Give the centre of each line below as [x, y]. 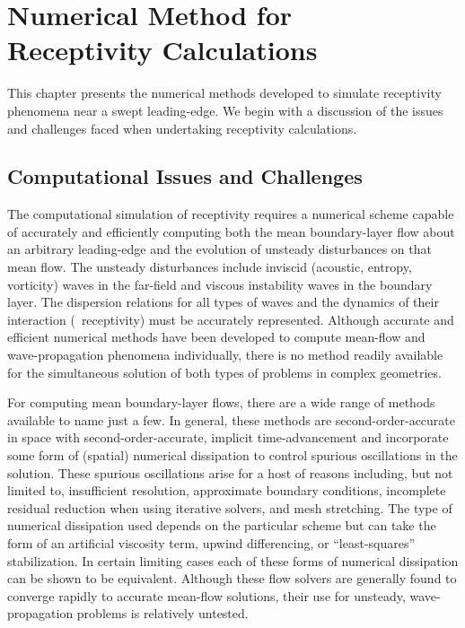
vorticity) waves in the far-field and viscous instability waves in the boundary [220, 284]
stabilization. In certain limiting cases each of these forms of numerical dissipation [233, 560]
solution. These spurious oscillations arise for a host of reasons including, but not [230, 472]
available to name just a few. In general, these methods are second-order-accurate [232, 419]
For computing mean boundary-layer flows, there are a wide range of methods [221, 402]
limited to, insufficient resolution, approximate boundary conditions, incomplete [227, 490]
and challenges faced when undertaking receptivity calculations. [182, 128]
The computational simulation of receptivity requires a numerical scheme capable [231, 214]
